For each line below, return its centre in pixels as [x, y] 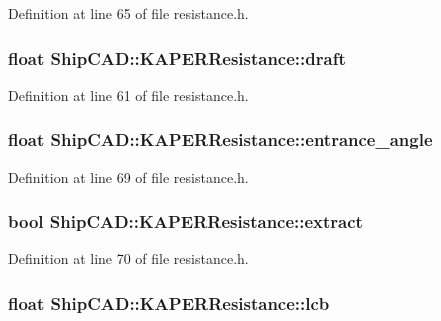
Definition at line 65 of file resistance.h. [128, 13]
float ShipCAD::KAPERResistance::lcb [169, 302]
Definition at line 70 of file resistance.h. [128, 258]
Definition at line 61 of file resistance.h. [128, 94]
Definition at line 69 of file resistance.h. [128, 176]
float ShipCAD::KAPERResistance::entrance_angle [220, 139]
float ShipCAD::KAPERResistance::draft [177, 57]
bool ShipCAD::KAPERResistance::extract [185, 221]
